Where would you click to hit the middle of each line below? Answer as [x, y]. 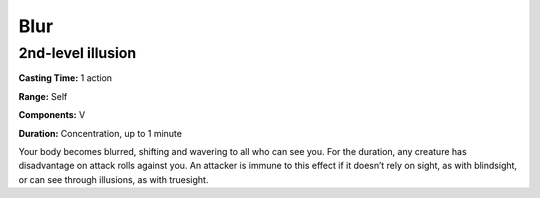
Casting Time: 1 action [65, 78]
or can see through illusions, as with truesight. [113, 179]
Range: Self [43, 96]
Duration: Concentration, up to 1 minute [100, 133]
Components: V [52, 115]
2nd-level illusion [77, 53]
